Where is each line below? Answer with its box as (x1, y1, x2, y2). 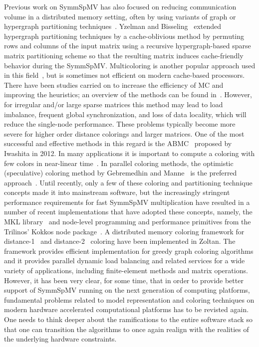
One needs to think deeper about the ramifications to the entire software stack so (4, 314, 253, 324)
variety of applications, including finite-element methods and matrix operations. (4, 265, 248, 276)
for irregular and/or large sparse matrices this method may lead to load (4, 99, 223, 109)
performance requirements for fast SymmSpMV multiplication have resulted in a (4, 196, 250, 207)
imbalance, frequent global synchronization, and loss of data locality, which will (4, 109, 247, 119)
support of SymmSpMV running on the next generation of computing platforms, (4, 285, 250, 295)
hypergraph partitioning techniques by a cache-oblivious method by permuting (4, 30, 245, 41)
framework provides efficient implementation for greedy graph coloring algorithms (4, 245, 254, 256)
